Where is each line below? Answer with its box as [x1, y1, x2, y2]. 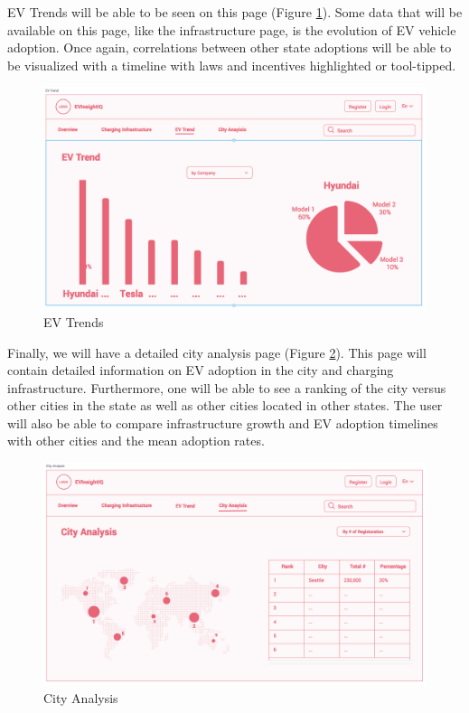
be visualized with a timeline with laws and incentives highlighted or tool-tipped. [7, 55, 456, 74]
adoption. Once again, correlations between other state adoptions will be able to [7, 38, 452, 57]
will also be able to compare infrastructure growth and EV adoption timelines [7, 413, 438, 432]
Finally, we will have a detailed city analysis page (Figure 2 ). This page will [7, 342, 427, 361]
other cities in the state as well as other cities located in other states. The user [7, 396, 443, 415]
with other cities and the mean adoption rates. [7, 431, 265, 450]
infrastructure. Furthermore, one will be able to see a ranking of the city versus [7, 378, 446, 397]
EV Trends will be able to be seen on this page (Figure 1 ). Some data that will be [7, 3, 463, 21]
